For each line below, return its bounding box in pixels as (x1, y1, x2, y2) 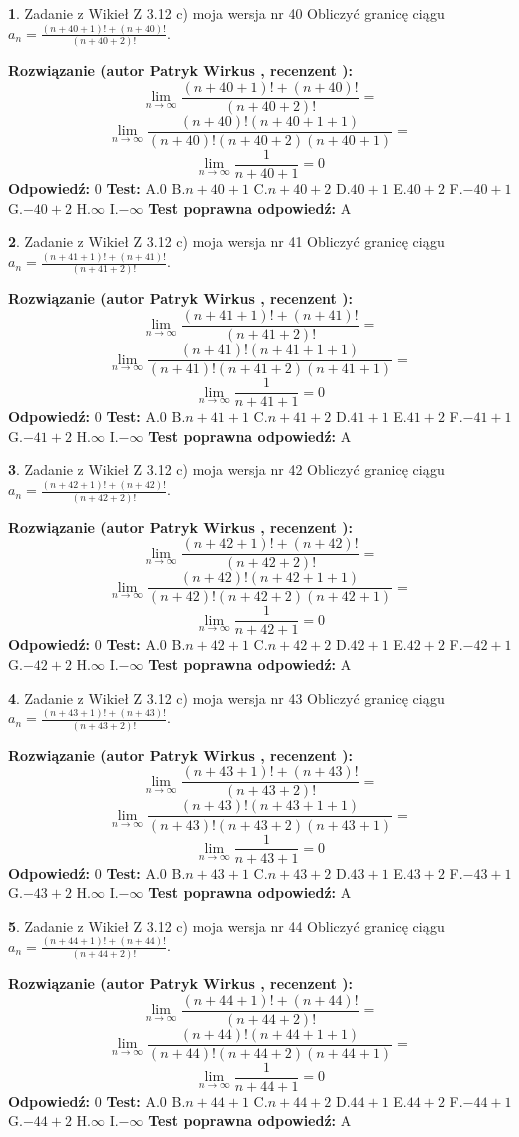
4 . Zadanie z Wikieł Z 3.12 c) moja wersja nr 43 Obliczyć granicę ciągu (8, 687, 445, 708)
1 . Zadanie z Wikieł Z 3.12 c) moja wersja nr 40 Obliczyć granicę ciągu (8, 3, 445, 23)
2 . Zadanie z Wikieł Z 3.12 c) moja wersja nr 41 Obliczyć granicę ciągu (8, 231, 445, 252)
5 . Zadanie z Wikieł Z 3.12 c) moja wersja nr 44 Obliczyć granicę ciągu (8, 915, 445, 936)
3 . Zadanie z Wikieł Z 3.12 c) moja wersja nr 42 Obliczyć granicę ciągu (8, 459, 445, 480)
